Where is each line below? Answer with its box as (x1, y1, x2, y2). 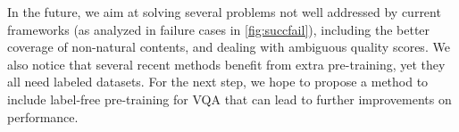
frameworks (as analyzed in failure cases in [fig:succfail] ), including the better (7, 20, 430, 38)
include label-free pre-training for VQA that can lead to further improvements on (7, 89, 452, 108)
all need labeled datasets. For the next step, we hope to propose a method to (7, 72, 429, 91)
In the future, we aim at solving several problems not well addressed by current (7, 3, 441, 21)
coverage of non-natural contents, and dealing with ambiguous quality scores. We (7, 37, 450, 56)
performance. (7, 107, 79, 126)
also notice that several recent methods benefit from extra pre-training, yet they (7, 54, 446, 73)
